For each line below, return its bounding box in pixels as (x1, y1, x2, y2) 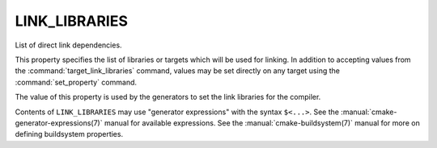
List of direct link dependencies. (15, 40, 122, 50)
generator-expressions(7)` (15, 117, 103, 128)
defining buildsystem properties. (15, 129, 124, 139)
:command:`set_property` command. (15, 77, 138, 87)
